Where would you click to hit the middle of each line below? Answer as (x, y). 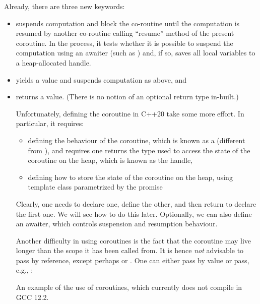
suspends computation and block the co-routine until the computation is (128, 23)
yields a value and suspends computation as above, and (101, 79)
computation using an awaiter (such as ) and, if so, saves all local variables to (136, 53)
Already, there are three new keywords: (64, 6)
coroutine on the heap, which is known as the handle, (110, 160)
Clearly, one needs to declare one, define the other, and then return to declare (136, 203)
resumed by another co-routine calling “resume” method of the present (125, 33)
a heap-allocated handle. (53, 62)
